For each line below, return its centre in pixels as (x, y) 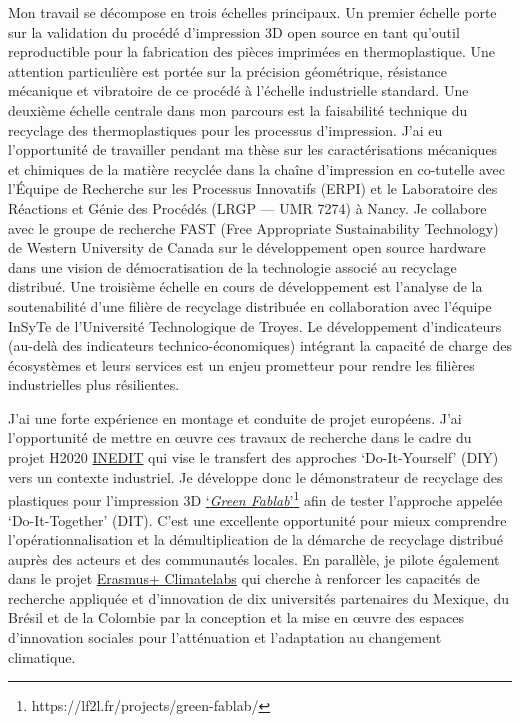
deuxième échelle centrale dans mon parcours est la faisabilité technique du (238, 109)
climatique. (42, 656)
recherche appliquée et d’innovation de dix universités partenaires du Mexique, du (258, 597)
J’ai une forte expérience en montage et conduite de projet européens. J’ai (235, 417)
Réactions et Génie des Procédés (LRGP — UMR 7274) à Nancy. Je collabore (247, 207)
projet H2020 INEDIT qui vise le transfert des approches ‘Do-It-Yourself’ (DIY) (253, 457)
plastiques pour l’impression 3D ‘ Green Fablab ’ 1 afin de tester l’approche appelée (255, 498)
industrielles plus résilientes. (94, 384)
